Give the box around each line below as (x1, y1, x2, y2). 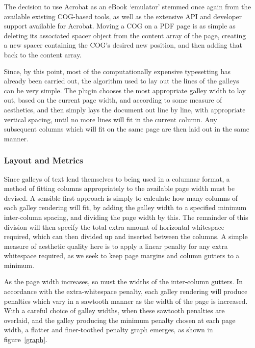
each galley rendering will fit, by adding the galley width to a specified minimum (4, 202, 247, 213)
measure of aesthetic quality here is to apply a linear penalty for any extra (4, 241, 228, 251)
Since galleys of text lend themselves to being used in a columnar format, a (4, 173, 230, 184)
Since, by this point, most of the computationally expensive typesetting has (4, 66, 231, 76)
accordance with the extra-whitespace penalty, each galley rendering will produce (4, 286, 248, 296)
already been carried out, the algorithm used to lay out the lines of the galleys (4, 76, 239, 86)
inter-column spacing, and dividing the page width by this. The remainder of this (4, 212, 248, 222)
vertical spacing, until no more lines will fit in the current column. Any (4, 114, 217, 124)
